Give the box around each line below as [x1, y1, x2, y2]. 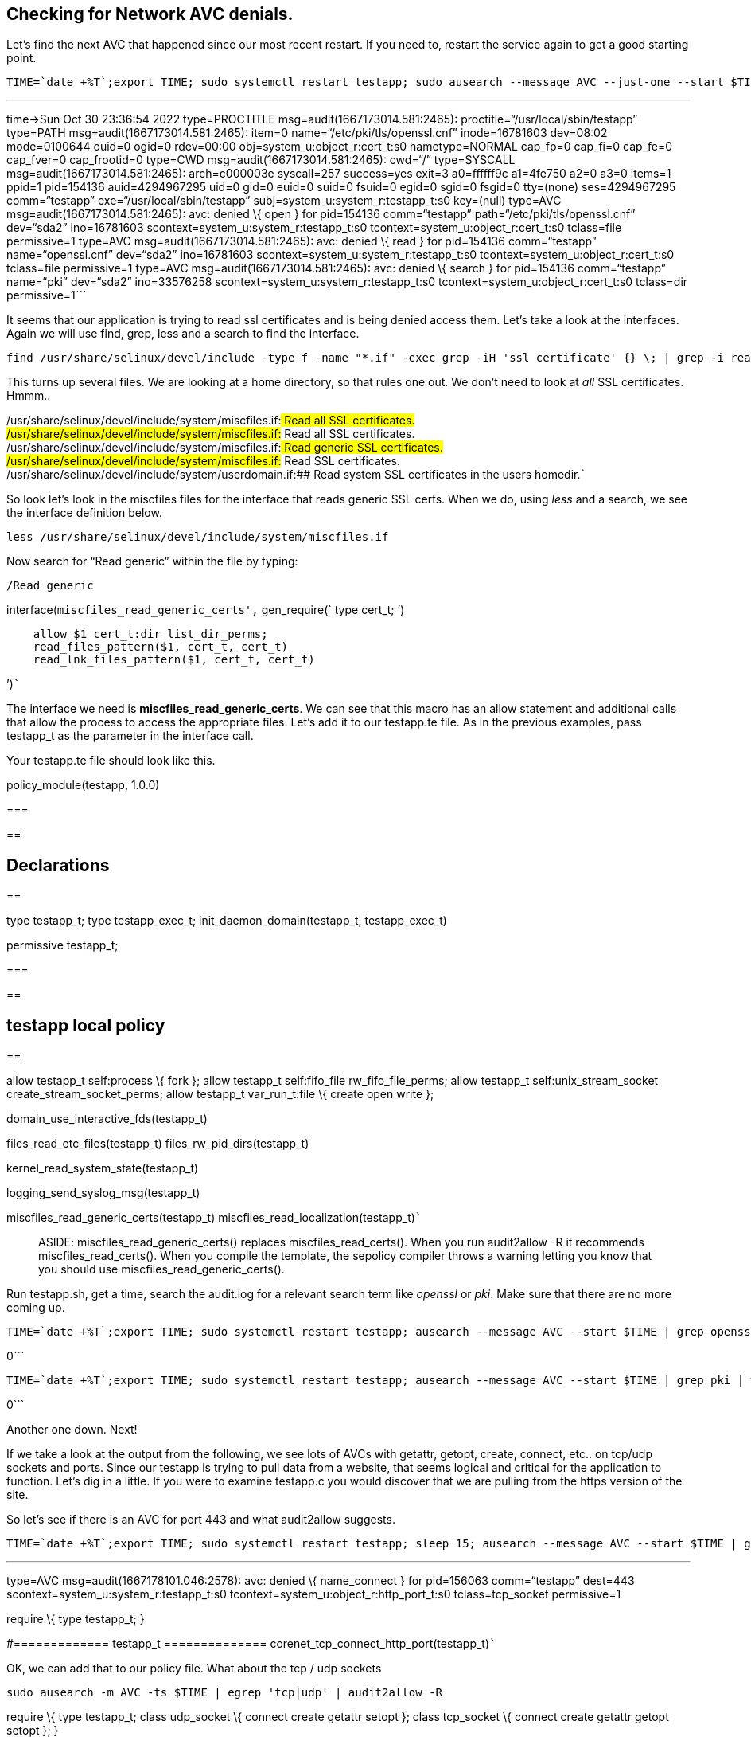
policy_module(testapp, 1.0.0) [6, 778, 160, 792]
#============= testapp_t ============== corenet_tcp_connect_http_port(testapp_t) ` [6, 1637, 496, 1651]
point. [6, 51, 37, 65]
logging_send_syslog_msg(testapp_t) [6, 1186, 200, 1200]
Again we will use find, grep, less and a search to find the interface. [6, 327, 360, 341]
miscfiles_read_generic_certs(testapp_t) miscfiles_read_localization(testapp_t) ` [6, 1211, 422, 1225]
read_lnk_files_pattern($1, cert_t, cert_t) [33, 653, 315, 667]
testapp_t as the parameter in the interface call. [6, 729, 254, 743]
